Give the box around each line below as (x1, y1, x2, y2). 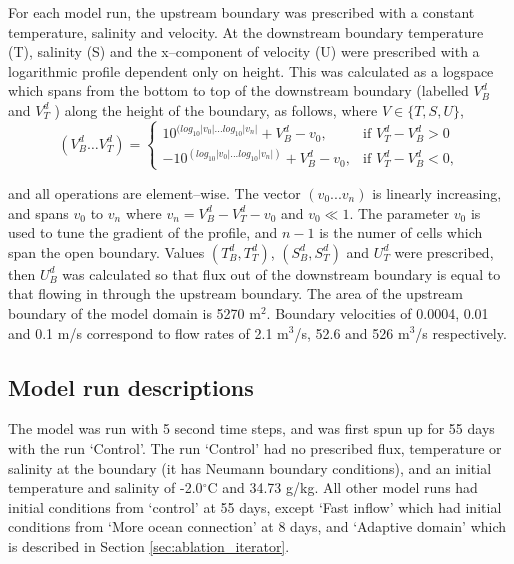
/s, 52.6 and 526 (294, 322, 394, 343)
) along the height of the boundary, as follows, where (54, 99, 378, 120)
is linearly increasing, (372, 182, 502, 203)
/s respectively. (415, 322, 507, 343)
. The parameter (349, 202, 450, 223)
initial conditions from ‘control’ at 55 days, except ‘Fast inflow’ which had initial (8, 496, 502, 517)
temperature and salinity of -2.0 (8, 477, 203, 498)
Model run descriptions (8, 371, 254, 402)
